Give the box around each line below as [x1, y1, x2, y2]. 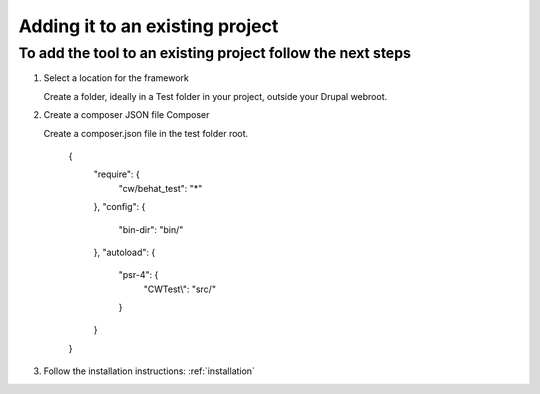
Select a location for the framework [43, 72, 189, 84]
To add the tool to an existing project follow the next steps [18, 44, 412, 62]
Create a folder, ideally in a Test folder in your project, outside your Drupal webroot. [43, 90, 388, 102]
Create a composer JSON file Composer [43, 109, 210, 121]
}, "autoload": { [93, 246, 156, 258]
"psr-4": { [118, 269, 159, 281]
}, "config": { [93, 201, 146, 213]
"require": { [93, 168, 140, 180]
